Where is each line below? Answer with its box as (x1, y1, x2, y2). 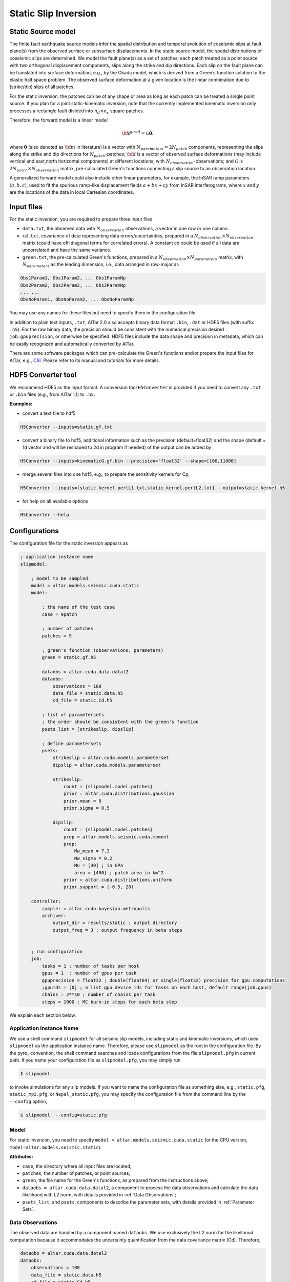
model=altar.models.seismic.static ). (9, 1144, 102, 1150)
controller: (31, 898, 61, 905)
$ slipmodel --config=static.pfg (20, 1112, 107, 1118)
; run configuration (31, 949, 83, 954)
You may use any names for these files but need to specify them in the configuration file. (9, 310, 197, 316)
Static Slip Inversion (9, 8, 97, 19)
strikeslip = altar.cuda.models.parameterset (52, 755, 169, 761)
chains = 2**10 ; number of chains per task (42, 992, 156, 997)
